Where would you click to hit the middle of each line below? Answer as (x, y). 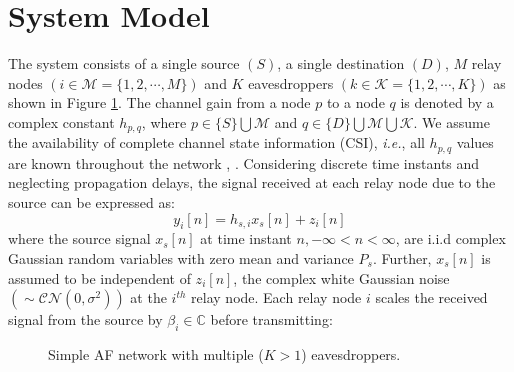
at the (148, 297)
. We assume (451, 121)
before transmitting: (271, 319)
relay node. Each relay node (276, 297)
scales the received (431, 297)
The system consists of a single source (124, 63)
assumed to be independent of (99, 277)
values (475, 142)
